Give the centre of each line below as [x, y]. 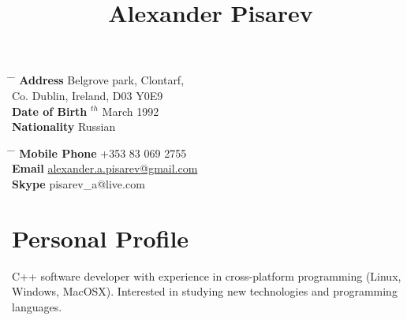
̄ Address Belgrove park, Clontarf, [98, 80]
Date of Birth [50, 111]
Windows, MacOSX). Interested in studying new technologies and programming [205, 291]
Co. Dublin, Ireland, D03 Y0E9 [88, 95]
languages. [37, 306]
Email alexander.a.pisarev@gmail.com [105, 168]
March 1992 [131, 111]
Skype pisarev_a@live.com [78, 183]
